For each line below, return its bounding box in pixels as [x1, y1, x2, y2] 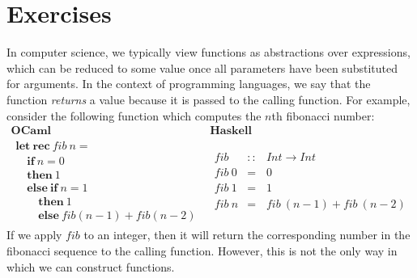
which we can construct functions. [6, 258, 175, 275]
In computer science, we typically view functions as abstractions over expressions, [6, 44, 411, 61]
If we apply [6, 226, 62, 243]
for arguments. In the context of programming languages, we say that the [6, 75, 371, 92]
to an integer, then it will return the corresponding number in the [83, 226, 411, 243]
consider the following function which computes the [6, 107, 262, 124]
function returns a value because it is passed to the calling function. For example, [6, 91, 411, 107]
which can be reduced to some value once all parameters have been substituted [6, 59, 398, 76]
